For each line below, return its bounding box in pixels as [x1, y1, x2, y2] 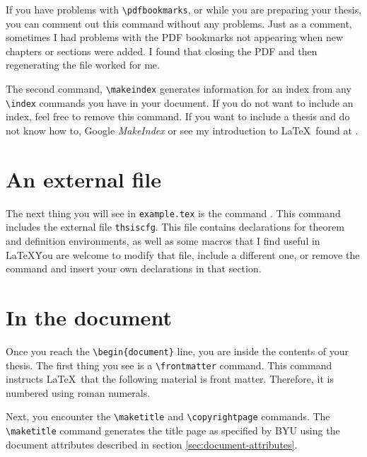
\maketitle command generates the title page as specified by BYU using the [6, 423, 340, 438]
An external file [6, 164, 162, 193]
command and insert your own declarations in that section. [6, 261, 262, 276]
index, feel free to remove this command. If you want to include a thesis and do [6, 109, 350, 124]
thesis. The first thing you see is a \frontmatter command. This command [6, 357, 332, 372]
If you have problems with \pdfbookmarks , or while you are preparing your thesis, [6, 2, 362, 16]
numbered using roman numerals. [6, 385, 151, 400]
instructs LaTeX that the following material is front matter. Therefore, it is [6, 371, 334, 386]
